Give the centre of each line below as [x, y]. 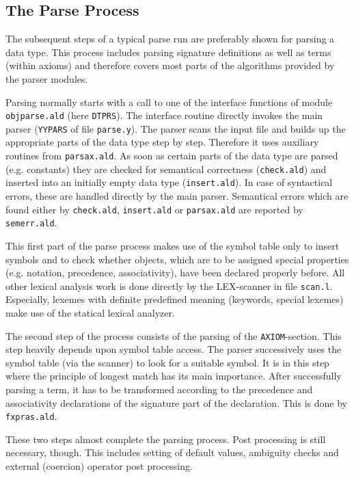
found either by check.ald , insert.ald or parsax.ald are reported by [154, 209]
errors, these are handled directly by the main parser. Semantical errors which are [177, 196]
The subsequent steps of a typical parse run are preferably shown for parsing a [170, 39]
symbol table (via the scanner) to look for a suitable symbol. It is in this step [167, 362]
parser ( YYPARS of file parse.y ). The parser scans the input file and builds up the [176, 128]
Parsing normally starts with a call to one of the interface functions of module [169, 102]
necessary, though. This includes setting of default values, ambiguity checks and [172, 452]
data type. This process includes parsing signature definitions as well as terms [168, 52]
